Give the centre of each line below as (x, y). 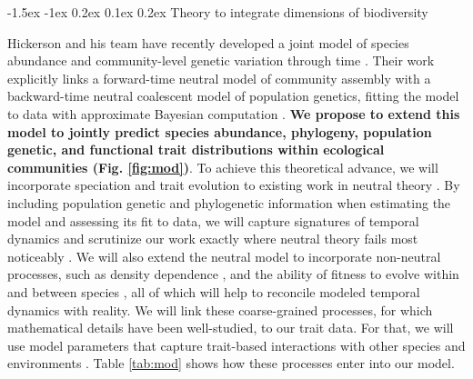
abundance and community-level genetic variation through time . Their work (221, 60)
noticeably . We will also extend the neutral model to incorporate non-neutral (224, 256)
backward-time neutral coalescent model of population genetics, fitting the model (233, 96)
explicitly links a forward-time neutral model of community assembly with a (219, 78)
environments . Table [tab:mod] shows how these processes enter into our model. (231, 363)
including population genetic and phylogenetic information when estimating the (229, 202)
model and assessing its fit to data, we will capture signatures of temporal (213, 220)
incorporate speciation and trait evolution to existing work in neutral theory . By (234, 185)
